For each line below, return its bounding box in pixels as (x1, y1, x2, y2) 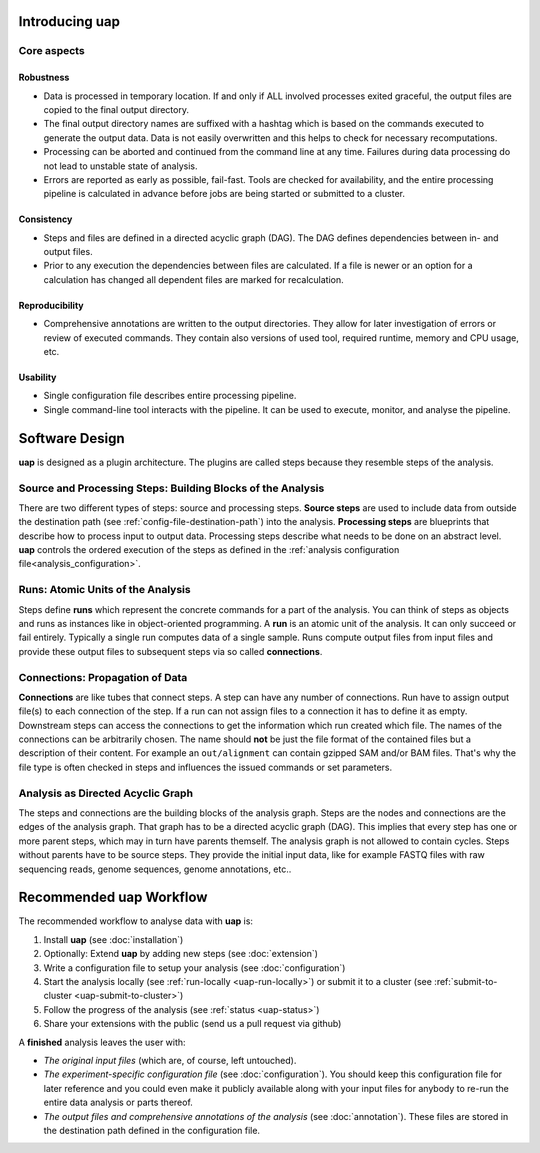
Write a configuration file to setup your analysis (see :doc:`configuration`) (43, 961, 346, 974)
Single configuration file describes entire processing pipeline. (43, 390, 297, 402)
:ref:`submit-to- (433, 976, 498, 988)
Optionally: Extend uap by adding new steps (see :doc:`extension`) (43, 948, 319, 960)
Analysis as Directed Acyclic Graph (18, 786, 194, 800)
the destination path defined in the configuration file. (43, 1124, 260, 1136)
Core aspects (18, 44, 85, 58)
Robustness (18, 71, 70, 84)
